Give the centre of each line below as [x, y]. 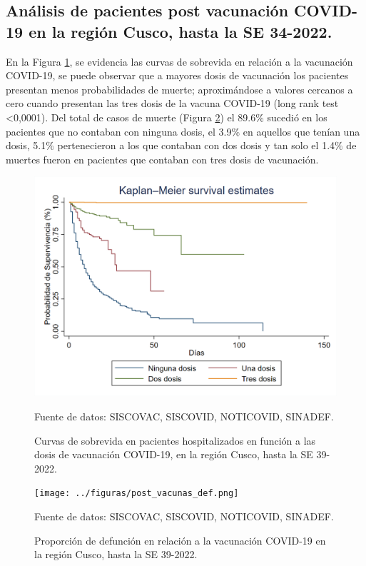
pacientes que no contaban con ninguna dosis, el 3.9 [119, 131]
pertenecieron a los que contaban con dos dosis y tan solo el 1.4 [196, 145]
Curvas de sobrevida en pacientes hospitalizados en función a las [175, 440]
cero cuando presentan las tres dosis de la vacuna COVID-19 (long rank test [172, 103]
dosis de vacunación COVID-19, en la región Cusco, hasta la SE [174, 454]
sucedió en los [297, 117]
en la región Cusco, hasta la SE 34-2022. [181, 31]
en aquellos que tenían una [301, 131]
